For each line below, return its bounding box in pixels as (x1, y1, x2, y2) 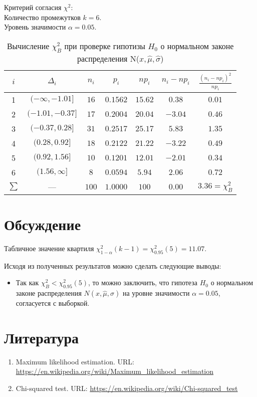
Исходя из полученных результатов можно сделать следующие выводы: (4, 260, 221, 271)
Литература (4, 327, 79, 347)
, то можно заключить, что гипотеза (88, 277, 197, 288)
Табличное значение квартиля (4, 243, 94, 253)
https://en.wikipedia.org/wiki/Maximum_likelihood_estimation (16, 366, 214, 376)
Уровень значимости (4, 22, 66, 32)
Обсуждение (4, 214, 81, 235)
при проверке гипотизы (64, 40, 145, 52)
